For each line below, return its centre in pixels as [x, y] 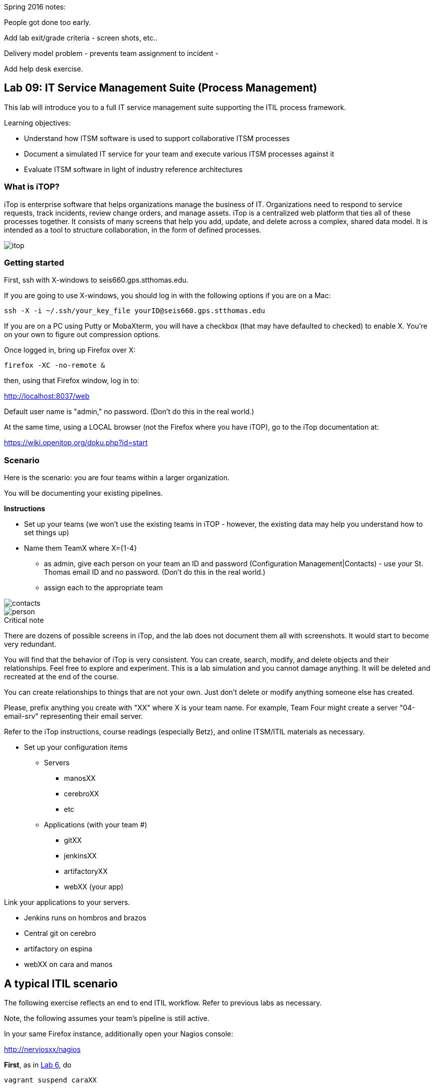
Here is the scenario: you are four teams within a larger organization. [117, 478]
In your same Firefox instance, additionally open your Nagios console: [119, 1033]
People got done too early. [47, 22]
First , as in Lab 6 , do [38, 1064]
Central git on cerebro [60, 933]
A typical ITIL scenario [61, 983]
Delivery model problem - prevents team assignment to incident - [111, 53]
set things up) [47, 533]
